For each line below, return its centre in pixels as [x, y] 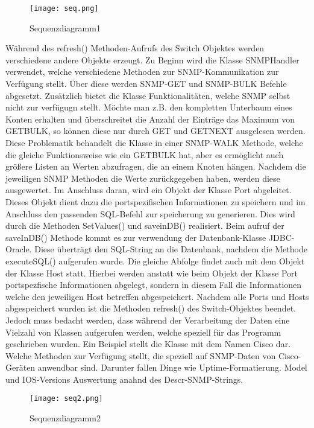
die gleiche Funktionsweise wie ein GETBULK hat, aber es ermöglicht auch [145, 154]
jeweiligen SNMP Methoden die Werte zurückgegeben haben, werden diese [143, 178]
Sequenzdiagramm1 [65, 27]
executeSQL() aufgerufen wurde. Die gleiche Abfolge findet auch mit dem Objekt [155, 260]
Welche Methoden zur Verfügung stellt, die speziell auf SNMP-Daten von [141, 355]
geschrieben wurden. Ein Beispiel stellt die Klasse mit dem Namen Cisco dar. [148, 344]
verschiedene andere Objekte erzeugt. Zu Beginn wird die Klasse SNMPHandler [152, 59]
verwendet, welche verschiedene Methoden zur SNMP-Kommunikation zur [142, 72]
